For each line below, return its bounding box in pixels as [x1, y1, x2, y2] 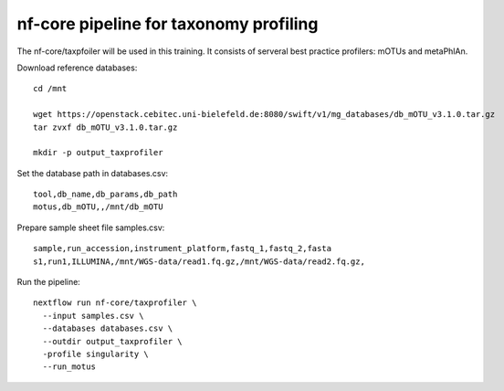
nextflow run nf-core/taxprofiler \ [33, 298, 197, 308]
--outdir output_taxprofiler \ [42, 336, 183, 346]
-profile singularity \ [42, 348, 150, 359]
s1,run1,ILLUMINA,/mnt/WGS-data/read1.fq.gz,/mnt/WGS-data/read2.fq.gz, [33, 256, 365, 267]
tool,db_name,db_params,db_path [33, 189, 178, 200]
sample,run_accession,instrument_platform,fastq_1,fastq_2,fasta [33, 243, 332, 254]
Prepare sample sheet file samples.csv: [16, 222, 165, 233]
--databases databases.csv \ [42, 323, 173, 333]
